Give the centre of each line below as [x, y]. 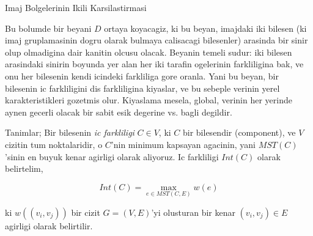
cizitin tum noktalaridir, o [54, 144]
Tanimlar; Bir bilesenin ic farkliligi [70, 132]
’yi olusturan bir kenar [193, 212]
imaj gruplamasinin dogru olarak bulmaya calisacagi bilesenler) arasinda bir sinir [156, 40]
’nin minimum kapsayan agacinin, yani [183, 144]
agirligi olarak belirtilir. [49, 225]
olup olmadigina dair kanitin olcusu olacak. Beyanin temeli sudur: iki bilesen [149, 52]
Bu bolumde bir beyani [48, 28]
